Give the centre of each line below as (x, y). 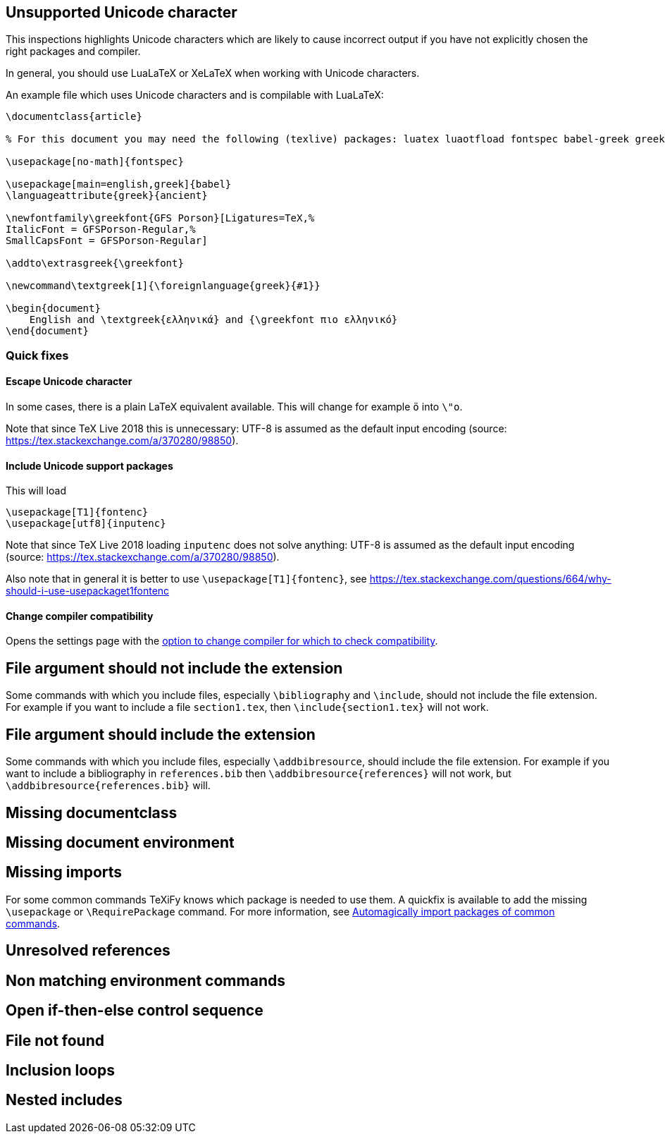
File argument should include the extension (161, 734)
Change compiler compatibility (80, 616)
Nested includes (64, 1100)
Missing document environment (120, 842)
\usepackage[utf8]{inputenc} (86, 524)
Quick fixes (37, 355)
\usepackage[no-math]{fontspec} (95, 162)
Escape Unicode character (69, 382)
